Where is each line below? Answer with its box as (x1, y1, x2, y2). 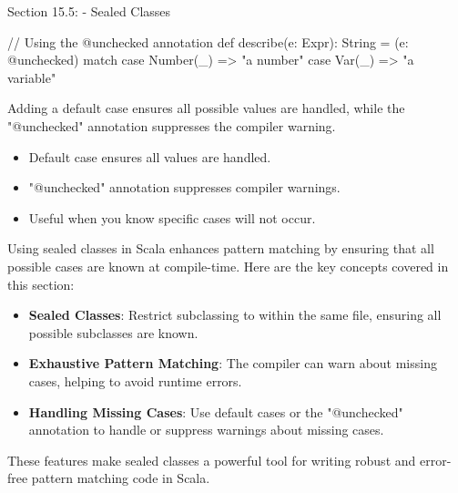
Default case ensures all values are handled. (28, 147, 271, 166)
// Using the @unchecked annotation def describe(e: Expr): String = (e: (7, 32, 409, 51)
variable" (7, 67, 56, 87)
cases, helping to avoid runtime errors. (28, 371, 242, 390)
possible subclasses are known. (28, 323, 198, 342)
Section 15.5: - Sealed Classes (7, 2, 171, 20)
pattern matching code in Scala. (31, 468, 210, 488)
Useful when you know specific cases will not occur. (28, 208, 316, 227)
